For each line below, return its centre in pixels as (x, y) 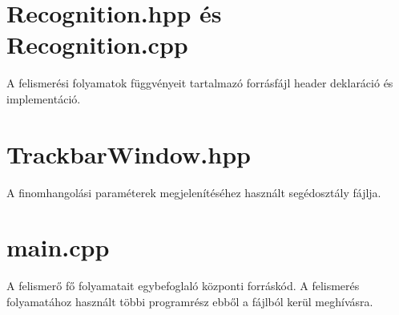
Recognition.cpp (97, 44)
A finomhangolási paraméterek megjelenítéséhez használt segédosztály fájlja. (194, 192)
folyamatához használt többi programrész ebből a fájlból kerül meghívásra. (190, 301)
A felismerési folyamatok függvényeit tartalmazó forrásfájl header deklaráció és (200, 83)
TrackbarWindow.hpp (129, 153)
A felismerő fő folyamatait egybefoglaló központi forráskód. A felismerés (183, 286)
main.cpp (58, 247)
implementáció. (44, 98)
